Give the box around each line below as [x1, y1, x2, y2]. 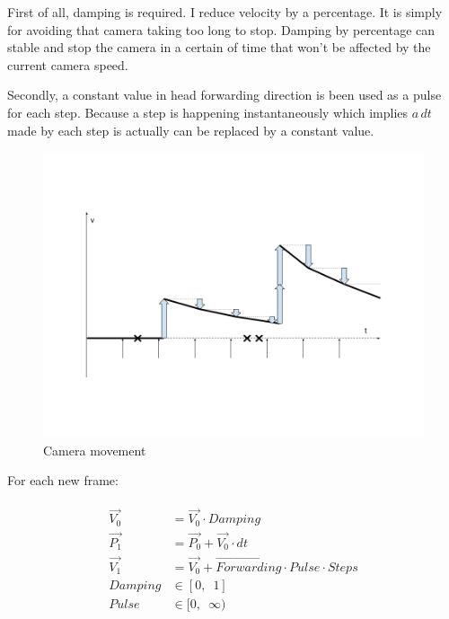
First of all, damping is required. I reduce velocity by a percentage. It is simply [7, 3, 443, 21]
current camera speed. [7, 55, 128, 74]
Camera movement [43, 440, 146, 459]
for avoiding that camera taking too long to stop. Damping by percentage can [7, 20, 436, 39]
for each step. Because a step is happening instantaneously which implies [7, 102, 409, 121]
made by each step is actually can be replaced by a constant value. [7, 120, 374, 139]
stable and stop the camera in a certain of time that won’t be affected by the [7, 38, 431, 57]
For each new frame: [7, 471, 119, 490]
